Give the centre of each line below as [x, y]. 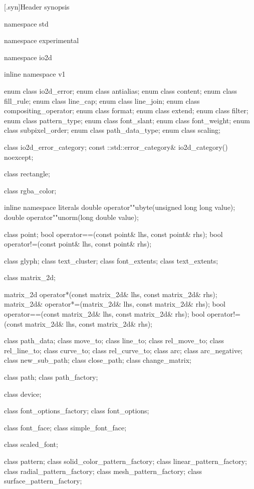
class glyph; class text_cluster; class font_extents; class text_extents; [111, 260]
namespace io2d [28, 57]
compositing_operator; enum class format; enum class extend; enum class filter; [126, 110]
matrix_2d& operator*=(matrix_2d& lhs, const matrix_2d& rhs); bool [115, 304]
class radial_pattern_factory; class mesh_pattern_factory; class [103, 471]
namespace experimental [42, 40]
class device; [23, 394]
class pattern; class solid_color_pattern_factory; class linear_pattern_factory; [125, 461]
